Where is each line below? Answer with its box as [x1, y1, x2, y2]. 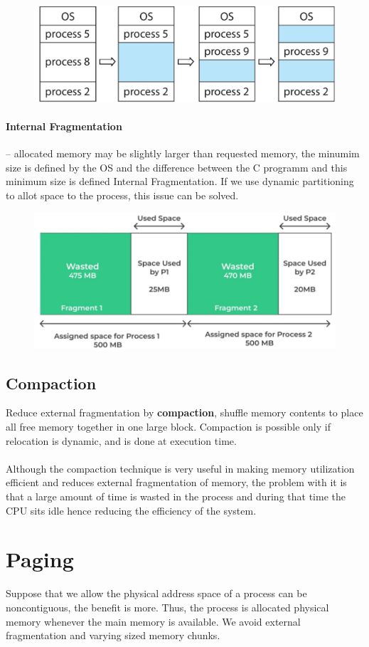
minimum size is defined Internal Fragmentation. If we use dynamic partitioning [6, 174, 354, 189]
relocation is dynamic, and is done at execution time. [6, 433, 237, 448]
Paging [6, 545, 74, 574]
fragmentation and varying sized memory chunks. [6, 628, 220, 643]
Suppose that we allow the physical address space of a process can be [6, 586, 307, 601]
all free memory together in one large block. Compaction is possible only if [6, 419, 331, 434]
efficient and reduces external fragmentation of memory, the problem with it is [6, 475, 347, 490]
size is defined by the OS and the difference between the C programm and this [6, 159, 348, 174]
